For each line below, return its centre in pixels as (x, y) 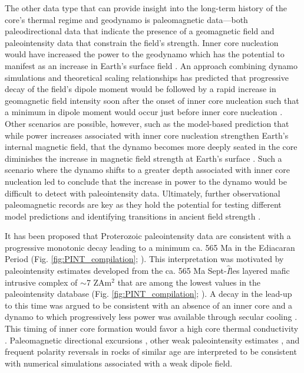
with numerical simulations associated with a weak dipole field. (119, 363)
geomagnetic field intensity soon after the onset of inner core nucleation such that (152, 100)
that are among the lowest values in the (189, 282)
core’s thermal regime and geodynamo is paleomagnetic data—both (126, 19)
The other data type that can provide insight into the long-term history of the (146, 8)
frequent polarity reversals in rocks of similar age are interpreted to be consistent (151, 351)
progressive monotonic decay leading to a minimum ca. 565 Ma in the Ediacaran (150, 247)
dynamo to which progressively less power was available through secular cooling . (151, 317)
